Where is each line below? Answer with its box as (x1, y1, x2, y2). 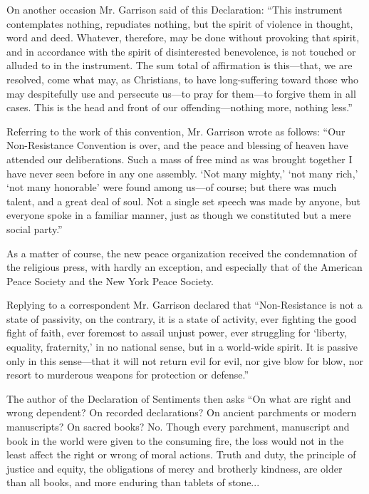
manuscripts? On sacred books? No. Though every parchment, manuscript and (6, 419, 350, 434)
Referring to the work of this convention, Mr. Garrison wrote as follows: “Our (6, 123, 345, 138)
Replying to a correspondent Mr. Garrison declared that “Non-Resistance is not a (6, 297, 363, 312)
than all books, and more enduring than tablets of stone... (6, 475, 260, 490)
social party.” (6, 221, 63, 236)
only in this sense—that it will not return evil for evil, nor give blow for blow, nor (6, 353, 364, 368)
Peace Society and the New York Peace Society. (6, 273, 214, 288)
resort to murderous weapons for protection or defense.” (6, 367, 249, 382)
